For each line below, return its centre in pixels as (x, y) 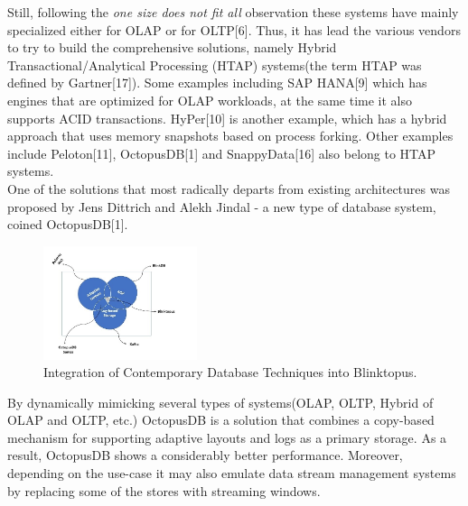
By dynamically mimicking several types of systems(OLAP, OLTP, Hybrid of (220, 402)
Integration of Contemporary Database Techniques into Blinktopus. (230, 372)
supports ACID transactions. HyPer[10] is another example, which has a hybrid (227, 118)
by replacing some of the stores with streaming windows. (164, 490)
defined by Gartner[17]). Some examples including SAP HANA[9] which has (217, 83)
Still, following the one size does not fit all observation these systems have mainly (233, 12)
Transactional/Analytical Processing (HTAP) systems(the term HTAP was (215, 64)
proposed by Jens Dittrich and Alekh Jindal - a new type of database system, (222, 206)
